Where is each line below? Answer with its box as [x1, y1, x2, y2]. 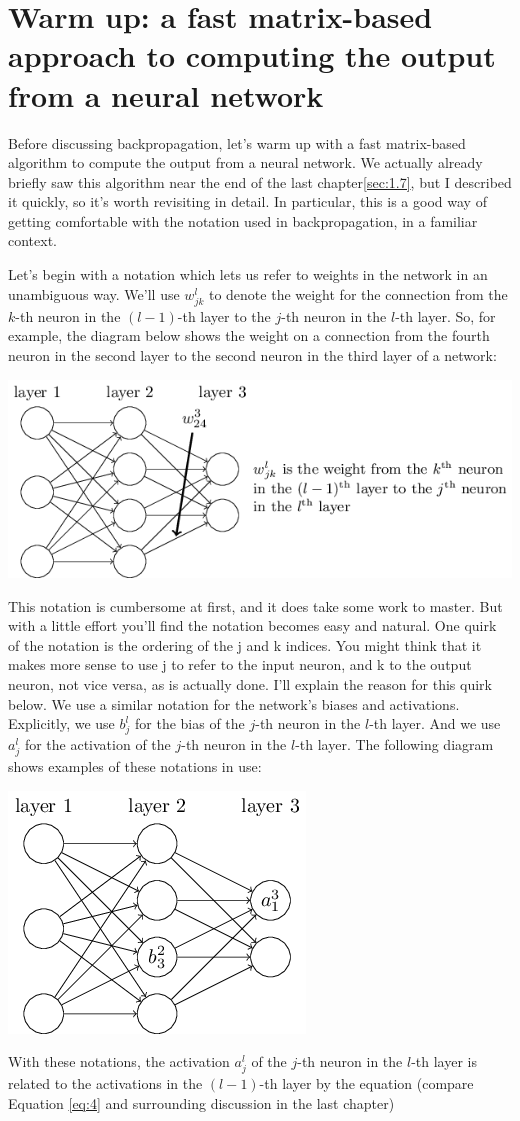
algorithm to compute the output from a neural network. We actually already [8, 152, 483, 173]
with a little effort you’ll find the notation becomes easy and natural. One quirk [8, 615, 497, 636]
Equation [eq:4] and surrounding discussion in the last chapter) [8, 1093, 395, 1114]
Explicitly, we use [8, 713, 115, 734]
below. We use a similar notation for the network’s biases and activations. [8, 693, 460, 714]
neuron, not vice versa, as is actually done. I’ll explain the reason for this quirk [8, 674, 492, 695]
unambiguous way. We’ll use [8, 283, 180, 304]
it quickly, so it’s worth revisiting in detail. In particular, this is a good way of [8, 191, 487, 212]
